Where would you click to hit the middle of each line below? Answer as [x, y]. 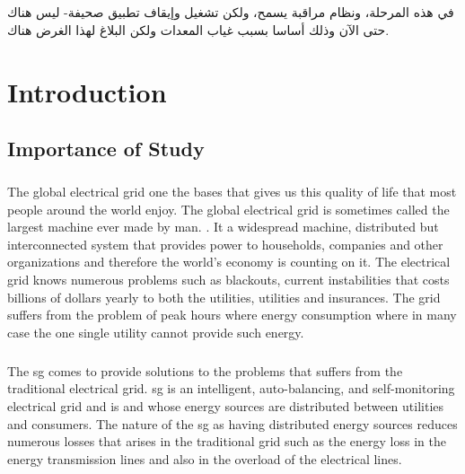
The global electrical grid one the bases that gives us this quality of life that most [232, 192]
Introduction [87, 91]
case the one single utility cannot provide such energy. [156, 332]
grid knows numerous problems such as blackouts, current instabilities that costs [228, 280]
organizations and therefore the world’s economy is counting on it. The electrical [229, 262]
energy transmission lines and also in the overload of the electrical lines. [205, 458]
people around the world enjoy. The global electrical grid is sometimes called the [228, 209]
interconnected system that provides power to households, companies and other [225, 244]
